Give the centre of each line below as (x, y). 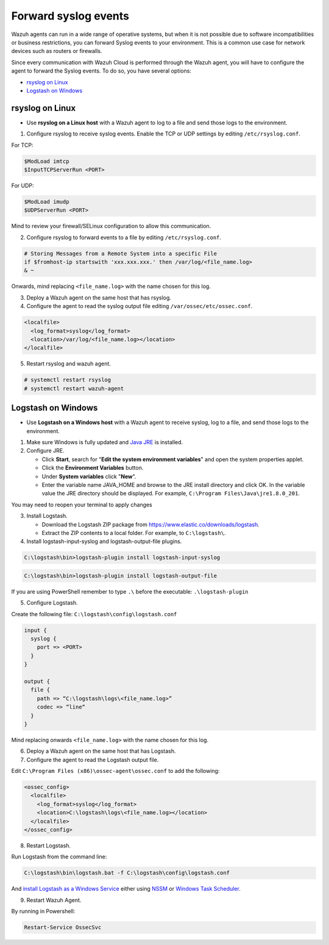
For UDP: (23, 185)
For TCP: (22, 145)
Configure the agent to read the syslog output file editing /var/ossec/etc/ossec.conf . (140, 306)
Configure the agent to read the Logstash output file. (93, 760)
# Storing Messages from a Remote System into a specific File (121, 253)
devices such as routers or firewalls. (57, 51)
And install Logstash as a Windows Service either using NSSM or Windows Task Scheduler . (126, 889)
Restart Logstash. (49, 846)
